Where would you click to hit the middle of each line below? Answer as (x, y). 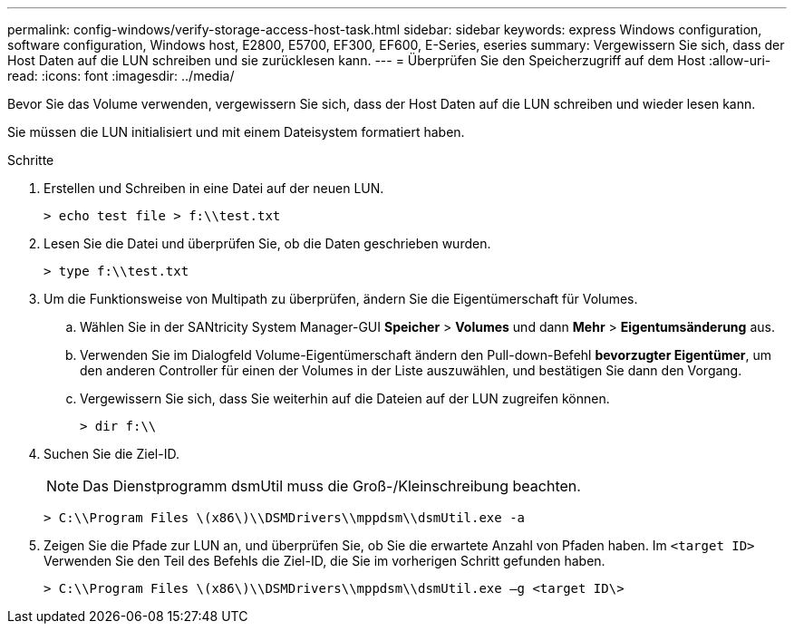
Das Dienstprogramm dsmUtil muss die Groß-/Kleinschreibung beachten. (332, 486)
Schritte (31, 160)
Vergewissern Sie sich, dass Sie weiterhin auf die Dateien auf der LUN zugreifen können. (345, 398)
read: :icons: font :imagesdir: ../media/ (121, 76)
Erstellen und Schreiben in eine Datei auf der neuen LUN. (214, 188)
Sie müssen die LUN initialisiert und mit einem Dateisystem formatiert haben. (236, 132)
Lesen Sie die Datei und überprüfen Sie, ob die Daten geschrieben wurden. (267, 243)
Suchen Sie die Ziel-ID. (111, 454)
